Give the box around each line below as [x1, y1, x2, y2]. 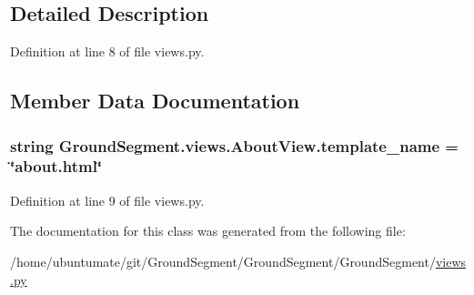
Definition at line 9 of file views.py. [10, 190, 205, 209]
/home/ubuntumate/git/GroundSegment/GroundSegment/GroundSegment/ [10, 251, 436, 270]
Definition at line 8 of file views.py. [10, 42, 205, 61]
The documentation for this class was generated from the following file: [10, 221, 406, 240]
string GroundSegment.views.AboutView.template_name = [10, 134, 459, 157]
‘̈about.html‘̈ [10, 155, 103, 178]
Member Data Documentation [10, 86, 300, 115]
